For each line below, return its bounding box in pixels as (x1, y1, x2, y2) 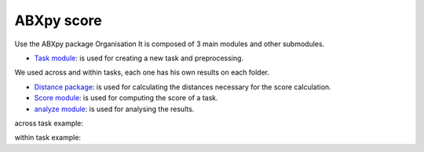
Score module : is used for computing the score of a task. (34, 93, 219, 103)
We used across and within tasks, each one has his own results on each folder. (14, 67, 270, 78)
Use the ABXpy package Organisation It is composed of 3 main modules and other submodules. (14, 39, 325, 49)
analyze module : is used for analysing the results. (34, 104, 195, 114)
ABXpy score (14, 12, 102, 29)
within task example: (14, 133, 82, 143)
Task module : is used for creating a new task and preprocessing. (34, 53, 243, 63)
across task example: (14, 118, 84, 128)
